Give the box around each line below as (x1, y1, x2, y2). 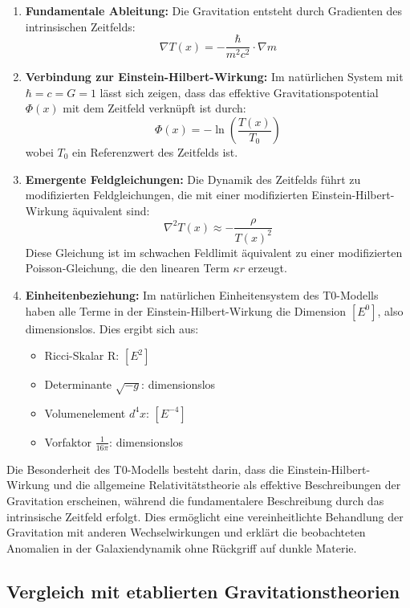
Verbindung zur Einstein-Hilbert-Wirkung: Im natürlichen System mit (25, 68, 404, 85)
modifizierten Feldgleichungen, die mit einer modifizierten (25, 186, 308, 203)
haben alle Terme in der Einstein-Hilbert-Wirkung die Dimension (25, 302, 347, 319)
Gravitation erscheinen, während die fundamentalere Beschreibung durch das (6, 492, 384, 508)
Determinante (44, 376, 112, 393)
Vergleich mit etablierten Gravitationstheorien (6, 578, 400, 603)
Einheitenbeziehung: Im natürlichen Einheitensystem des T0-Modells (25, 287, 379, 303)
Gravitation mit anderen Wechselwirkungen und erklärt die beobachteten (6, 524, 366, 541)
